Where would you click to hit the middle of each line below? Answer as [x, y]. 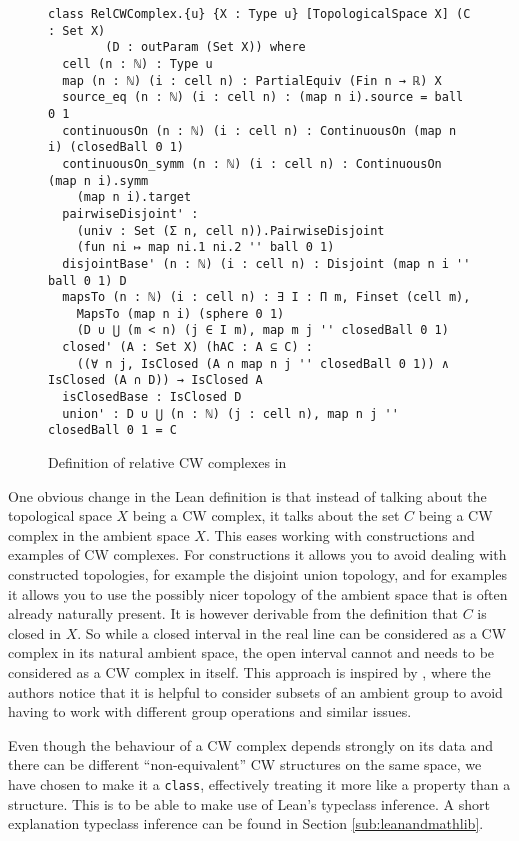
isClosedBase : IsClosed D [152, 397]
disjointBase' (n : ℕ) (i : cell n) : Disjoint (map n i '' [266, 263]
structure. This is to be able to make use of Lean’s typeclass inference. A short [249, 803]
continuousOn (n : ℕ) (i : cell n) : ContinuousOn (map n [259, 130]
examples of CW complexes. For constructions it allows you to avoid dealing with [257, 554]
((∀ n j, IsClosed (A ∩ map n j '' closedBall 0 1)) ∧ [262, 363]
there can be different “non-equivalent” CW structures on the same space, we [245, 764]
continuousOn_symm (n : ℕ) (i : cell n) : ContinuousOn [252, 163]
